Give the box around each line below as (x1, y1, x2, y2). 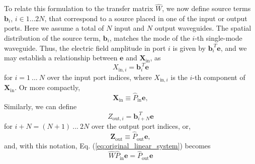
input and (114, 23, 145, 33)
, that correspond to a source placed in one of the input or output (44, 13, 247, 23)
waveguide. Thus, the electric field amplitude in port (4, 42, 166, 53)
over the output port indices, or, (91, 121, 191, 131)
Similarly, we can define (4, 101, 77, 112)
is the (171, 71, 188, 82)
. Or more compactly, (15, 82, 80, 93)
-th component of (192, 71, 245, 82)
